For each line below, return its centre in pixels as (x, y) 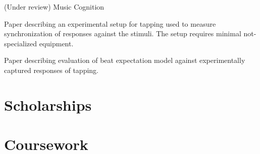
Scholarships (48, 104)
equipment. (56, 43)
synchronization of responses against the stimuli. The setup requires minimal (123, 33)
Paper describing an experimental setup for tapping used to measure (110, 23)
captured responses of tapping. (51, 70)
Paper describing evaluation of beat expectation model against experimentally (125, 60)
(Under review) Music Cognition (54, 7)
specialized (21, 43)
